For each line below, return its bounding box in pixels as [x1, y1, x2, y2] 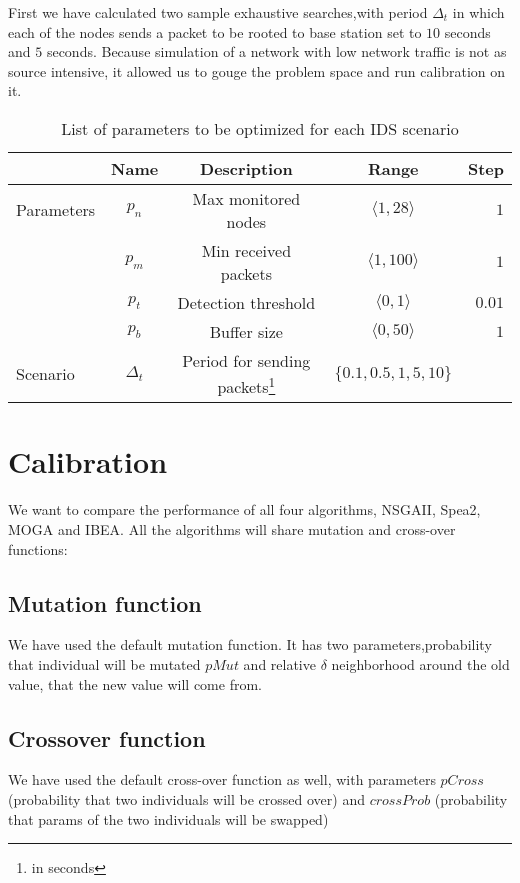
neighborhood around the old [331, 654, 510, 674]
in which [452, 2, 505, 22]
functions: [8, 538, 68, 559]
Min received [201, 238, 292, 262]
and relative [243, 654, 316, 674]
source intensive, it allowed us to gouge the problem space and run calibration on [8, 60, 506, 81]
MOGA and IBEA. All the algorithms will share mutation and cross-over [8, 519, 456, 540]
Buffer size [209, 319, 283, 343]
